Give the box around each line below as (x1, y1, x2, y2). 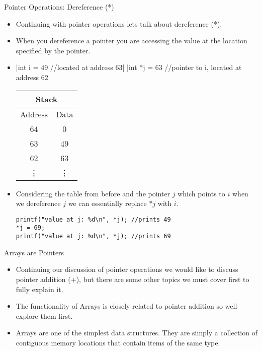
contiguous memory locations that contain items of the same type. (16, 337, 220, 347)
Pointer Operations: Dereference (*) (4, 2, 114, 12)
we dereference (16, 198, 61, 208)
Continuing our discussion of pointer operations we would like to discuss (16, 264, 238, 274)
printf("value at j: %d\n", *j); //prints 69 (16, 233, 171, 240)
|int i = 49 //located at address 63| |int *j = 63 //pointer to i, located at (16, 62, 242, 73)
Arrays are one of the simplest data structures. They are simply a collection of (16, 327, 257, 338)
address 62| (16, 72, 50, 82)
